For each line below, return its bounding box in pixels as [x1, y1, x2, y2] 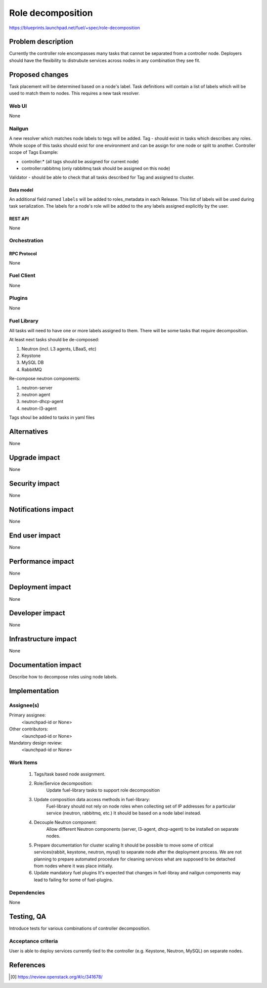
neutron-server [21, 385, 53, 391]
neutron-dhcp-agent [21, 399, 64, 404]
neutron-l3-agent [21, 405, 57, 411]
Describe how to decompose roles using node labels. [9, 674, 118, 680]
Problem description [9, 38, 74, 46]
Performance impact [9, 557, 74, 566]
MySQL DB [21, 359, 44, 365]
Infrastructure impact [9, 635, 77, 643]
